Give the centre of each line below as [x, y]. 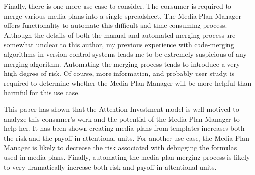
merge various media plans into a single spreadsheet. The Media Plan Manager [123, 15]
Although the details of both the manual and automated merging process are [120, 35]
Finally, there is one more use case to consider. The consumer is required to [118, 6]
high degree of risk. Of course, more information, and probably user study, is [119, 73]
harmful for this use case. [42, 92]
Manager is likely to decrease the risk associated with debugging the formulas [121, 147]
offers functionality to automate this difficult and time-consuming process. [115, 25]
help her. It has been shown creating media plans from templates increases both [124, 128]
